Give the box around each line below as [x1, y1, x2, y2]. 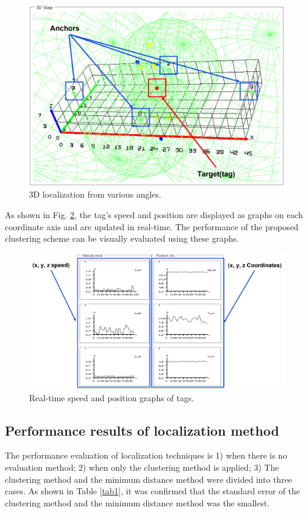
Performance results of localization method [5, 421, 280, 439]
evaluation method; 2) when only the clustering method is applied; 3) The [5, 460, 279, 473]
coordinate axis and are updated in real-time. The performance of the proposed [5, 220, 299, 233]
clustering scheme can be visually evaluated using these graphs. [5, 232, 239, 245]
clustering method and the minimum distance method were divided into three [5, 473, 292, 485]
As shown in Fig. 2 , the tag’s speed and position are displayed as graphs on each [5, 208, 303, 221]
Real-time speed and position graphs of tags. [29, 391, 194, 404]
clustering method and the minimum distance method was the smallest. [5, 496, 270, 509]
